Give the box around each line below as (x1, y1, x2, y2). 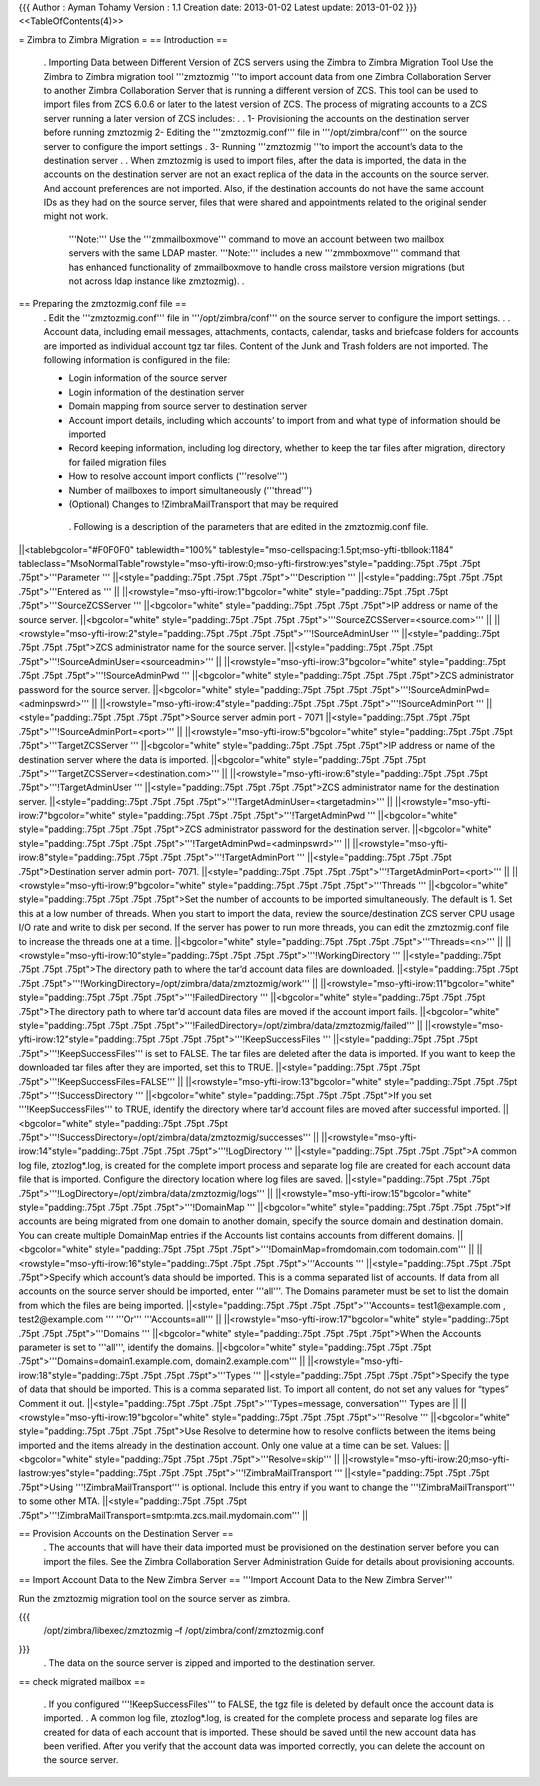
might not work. (43, 210, 109, 222)
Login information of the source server (68, 372, 228, 384)
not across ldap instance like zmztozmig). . (68, 275, 245, 287)
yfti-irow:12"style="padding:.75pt (18, 1033, 156, 1045)
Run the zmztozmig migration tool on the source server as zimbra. (18, 1592, 291, 1604)
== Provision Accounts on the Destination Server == (18, 1528, 234, 1540)
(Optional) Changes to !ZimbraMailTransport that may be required (68, 498, 339, 510)
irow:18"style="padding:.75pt (18, 1369, 139, 1381)
